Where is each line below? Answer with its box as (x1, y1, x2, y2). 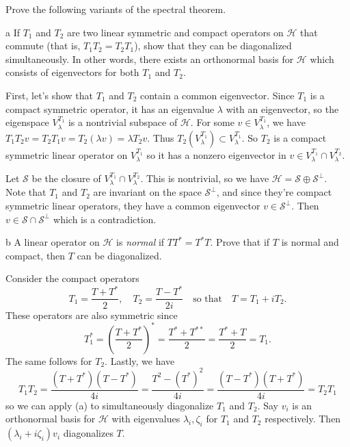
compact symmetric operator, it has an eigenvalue (5, 101, 215, 116)
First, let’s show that (5, 88, 94, 102)
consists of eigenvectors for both (5, 65, 139, 79)
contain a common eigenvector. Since (140, 88, 295, 102)
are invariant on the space (93, 185, 202, 199)
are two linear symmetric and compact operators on (66, 25, 284, 39)
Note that (5, 185, 46, 199)
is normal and (281, 235, 339, 249)
